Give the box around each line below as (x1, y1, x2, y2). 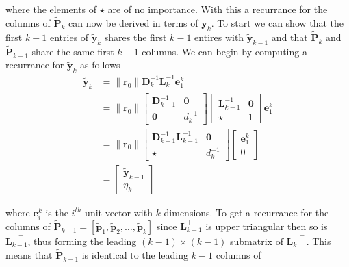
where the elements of (5, 2, 97, 16)
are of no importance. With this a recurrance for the (107, 2, 328, 16)
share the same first (31, 44, 114, 58)
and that (271, 29, 308, 44)
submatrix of (230, 233, 283, 248)
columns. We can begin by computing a (142, 44, 307, 58)
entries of (49, 29, 89, 44)
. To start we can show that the (211, 15, 344, 29)
